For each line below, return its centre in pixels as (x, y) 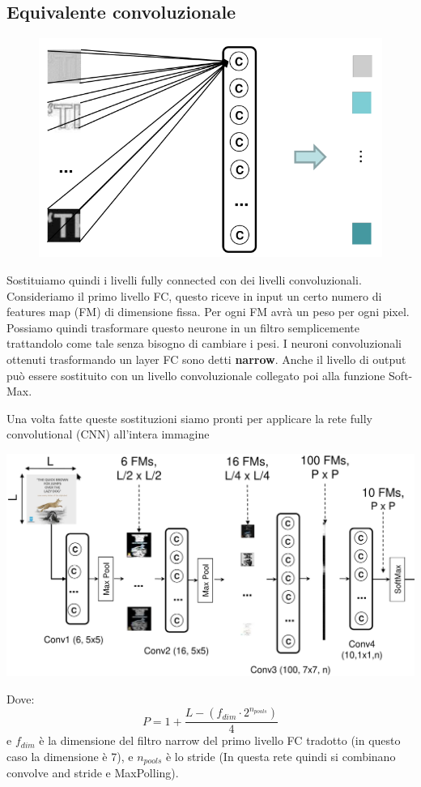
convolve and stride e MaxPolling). (93, 773)
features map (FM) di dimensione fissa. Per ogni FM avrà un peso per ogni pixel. (208, 312)
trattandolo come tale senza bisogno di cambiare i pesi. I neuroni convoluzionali (204, 343)
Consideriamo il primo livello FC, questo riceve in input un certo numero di (194, 295)
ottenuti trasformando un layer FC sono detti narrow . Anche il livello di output (206, 359)
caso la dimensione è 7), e (70, 756)
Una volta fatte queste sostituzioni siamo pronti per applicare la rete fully (189, 418)
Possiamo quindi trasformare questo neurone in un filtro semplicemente (183, 327)
